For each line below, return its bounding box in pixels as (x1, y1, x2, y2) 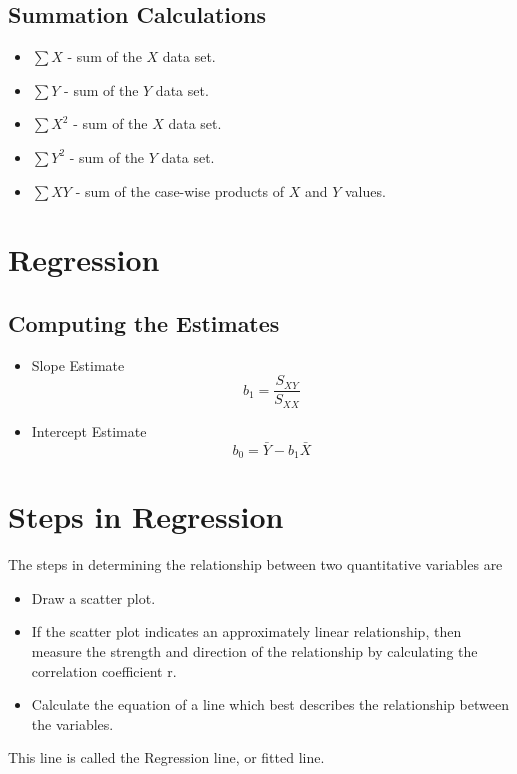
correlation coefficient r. (31, 660, 177, 681)
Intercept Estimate (31, 420, 147, 441)
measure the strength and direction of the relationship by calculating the (31, 641, 478, 662)
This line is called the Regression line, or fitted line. (8, 747, 325, 768)
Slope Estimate (31, 354, 125, 375)
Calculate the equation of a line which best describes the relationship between (31, 694, 509, 715)
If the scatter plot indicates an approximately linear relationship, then (31, 621, 462, 642)
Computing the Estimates (8, 307, 280, 338)
